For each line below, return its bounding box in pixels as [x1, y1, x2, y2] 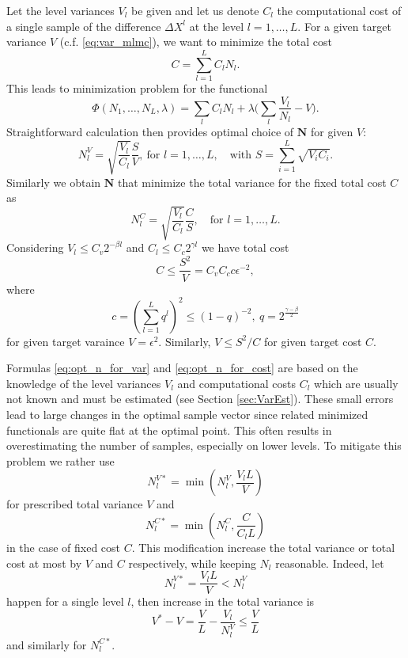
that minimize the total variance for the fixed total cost [117, 173, 387, 190]
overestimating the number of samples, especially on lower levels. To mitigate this [6, 437, 402, 454]
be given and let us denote [130, 2, 259, 18]
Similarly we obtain [6, 173, 101, 190]
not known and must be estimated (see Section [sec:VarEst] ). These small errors [6, 390, 394, 407]
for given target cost [263, 333, 362, 349]
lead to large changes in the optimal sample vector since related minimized [6, 405, 368, 422]
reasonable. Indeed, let [275, 554, 384, 571]
